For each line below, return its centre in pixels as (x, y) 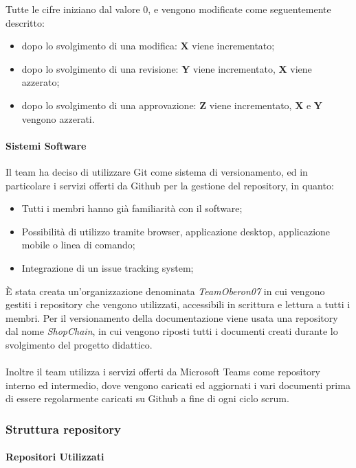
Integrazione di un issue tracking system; (108, 267)
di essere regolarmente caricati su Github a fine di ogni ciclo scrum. (147, 398)
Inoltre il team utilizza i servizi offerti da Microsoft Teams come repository (163, 372)
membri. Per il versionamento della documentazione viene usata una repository (172, 317)
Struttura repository (64, 429)
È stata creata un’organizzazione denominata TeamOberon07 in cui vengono (165, 291)
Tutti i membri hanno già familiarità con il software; (132, 208)
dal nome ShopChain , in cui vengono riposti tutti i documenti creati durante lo (172, 331)
